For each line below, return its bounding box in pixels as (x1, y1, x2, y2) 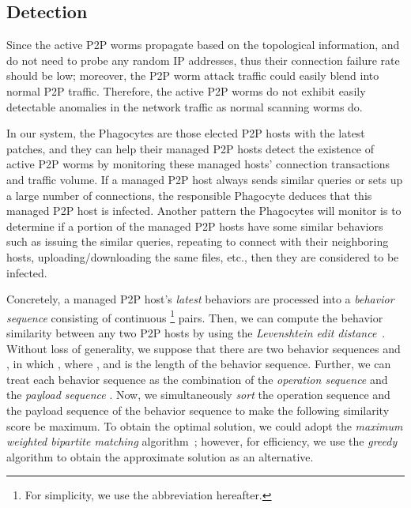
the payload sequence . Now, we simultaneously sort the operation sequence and (6, 386, 390, 403)
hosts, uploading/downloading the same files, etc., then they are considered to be (6, 248, 399, 265)
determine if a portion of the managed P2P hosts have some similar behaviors (6, 217, 383, 234)
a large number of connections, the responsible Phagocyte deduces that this (6, 186, 372, 203)
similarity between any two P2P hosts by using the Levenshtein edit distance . (6, 324, 386, 341)
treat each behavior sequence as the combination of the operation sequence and (6, 371, 388, 387)
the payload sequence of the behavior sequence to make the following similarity (6, 401, 390, 418)
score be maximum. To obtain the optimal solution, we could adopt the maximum (6, 417, 403, 434)
